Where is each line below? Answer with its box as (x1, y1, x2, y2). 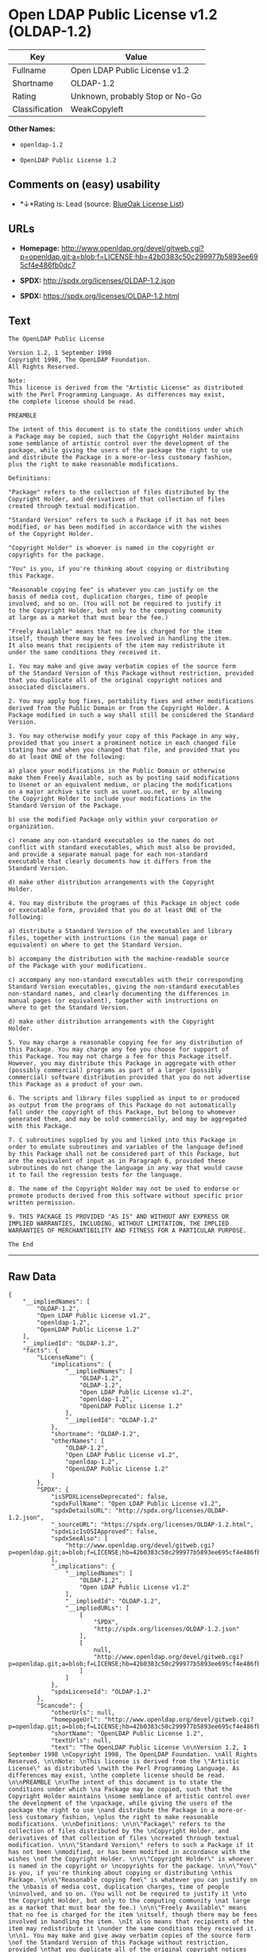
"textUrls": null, (50, 1737, 112, 1745)
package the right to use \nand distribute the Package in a (8, 1806, 215, 1814)
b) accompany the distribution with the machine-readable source (8, 955, 229, 963)
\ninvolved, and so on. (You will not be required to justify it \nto (8, 1890, 247, 1898)
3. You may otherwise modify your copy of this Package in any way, (8, 732, 240, 740)
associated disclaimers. (8, 683, 91, 692)
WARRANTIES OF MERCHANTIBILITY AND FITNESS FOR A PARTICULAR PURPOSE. (8, 1227, 247, 1235)
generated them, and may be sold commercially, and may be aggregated (8, 1115, 247, 1123)
